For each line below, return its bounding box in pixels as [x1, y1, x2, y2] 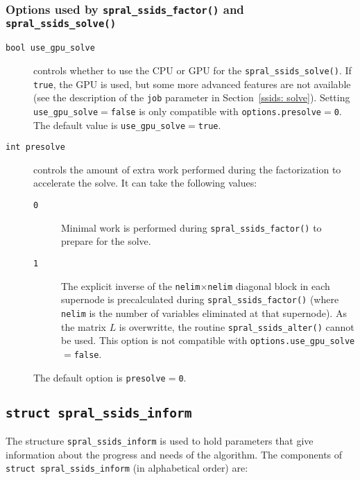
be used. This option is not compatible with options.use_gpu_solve [61, 333, 355, 348]
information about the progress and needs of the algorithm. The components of [6, 447, 343, 461]
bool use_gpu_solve [6, 43, 95, 53]
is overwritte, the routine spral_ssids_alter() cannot [119, 319, 354, 334]
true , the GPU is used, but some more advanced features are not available [33, 76, 351, 91]
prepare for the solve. [61, 234, 151, 248]
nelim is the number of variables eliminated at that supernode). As [61, 305, 347, 320]
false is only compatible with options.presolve [110, 103, 321, 118]
